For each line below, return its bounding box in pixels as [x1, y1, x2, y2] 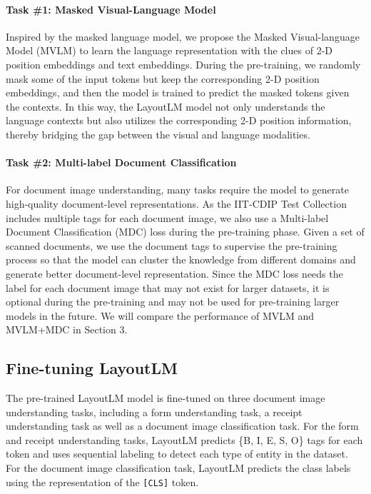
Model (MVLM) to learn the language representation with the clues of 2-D [6, 43, 332, 58]
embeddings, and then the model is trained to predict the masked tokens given [6, 85, 350, 100]
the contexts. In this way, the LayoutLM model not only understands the [6, 99, 325, 114]
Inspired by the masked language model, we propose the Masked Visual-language [6, 29, 360, 44]
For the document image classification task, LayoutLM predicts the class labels [6, 460, 351, 475]
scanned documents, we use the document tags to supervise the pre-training [6, 238, 337, 253]
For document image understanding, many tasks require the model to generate [6, 182, 349, 197]
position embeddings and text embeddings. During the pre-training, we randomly [6, 56, 361, 71]
